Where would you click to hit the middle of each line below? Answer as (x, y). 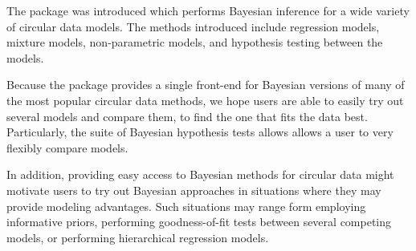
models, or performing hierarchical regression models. (138, 237)
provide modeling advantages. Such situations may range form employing (186, 206)
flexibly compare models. (67, 147)
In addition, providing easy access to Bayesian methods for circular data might (200, 174)
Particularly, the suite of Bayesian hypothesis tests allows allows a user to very (200, 132)
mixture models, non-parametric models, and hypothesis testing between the (195, 42)
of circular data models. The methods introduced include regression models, (193, 26)
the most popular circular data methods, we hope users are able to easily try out (205, 100)
